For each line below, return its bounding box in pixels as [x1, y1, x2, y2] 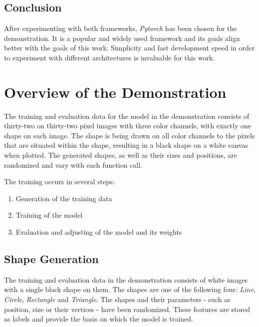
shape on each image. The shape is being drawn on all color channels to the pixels [4, 130, 255, 140]
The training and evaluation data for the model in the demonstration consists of [4, 110, 250, 121]
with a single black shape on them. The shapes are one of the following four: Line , [4, 284, 256, 295]
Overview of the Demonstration [4, 81, 227, 102]
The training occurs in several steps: [4, 176, 115, 187]
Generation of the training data [15, 193, 112, 203]
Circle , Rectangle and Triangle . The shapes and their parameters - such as [4, 294, 231, 305]
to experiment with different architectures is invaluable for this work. [4, 52, 215, 62]
